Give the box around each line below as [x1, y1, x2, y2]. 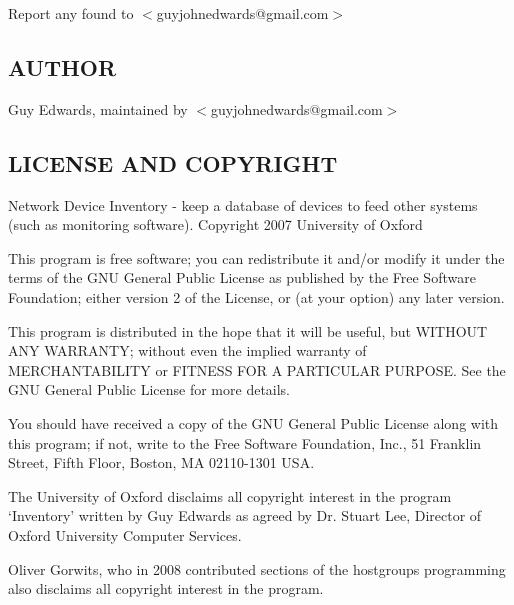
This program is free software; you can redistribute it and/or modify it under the [8, 247, 505, 268]
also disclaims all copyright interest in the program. [8, 578, 324, 599]
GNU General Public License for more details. [8, 379, 291, 400]
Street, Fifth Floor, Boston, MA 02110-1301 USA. [8, 452, 315, 473]
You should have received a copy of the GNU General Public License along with [8, 412, 499, 433]
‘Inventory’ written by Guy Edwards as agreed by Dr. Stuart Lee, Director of [8, 505, 482, 526]
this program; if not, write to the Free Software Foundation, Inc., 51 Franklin [8, 432, 482, 453]
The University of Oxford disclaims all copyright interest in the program [8, 485, 452, 506]
